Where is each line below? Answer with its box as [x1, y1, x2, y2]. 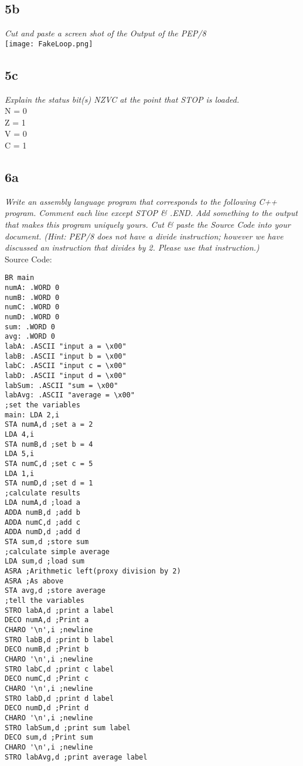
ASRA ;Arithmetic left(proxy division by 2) [5, 567, 181, 576]
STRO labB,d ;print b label [5, 635, 114, 644]
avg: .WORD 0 [5, 332, 55, 341]
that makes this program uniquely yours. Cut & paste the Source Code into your [5, 218, 291, 231]
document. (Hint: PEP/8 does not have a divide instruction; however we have [5, 230, 284, 242]
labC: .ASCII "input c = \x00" [5, 362, 127, 370]
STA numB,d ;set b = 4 [5, 440, 93, 448]
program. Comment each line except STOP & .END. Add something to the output [5, 207, 298, 219]
